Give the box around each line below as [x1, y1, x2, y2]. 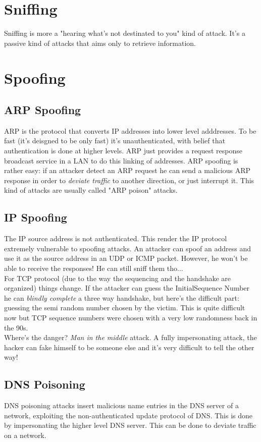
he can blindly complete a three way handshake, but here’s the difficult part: [4, 292, 239, 303]
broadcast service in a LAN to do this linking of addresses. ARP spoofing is [4, 155, 238, 165]
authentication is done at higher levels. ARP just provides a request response [4, 145, 243, 156]
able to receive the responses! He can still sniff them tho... [4, 263, 183, 273]
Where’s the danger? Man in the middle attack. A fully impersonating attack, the [4, 332, 257, 343]
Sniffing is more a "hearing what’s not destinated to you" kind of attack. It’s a [4, 28, 245, 38]
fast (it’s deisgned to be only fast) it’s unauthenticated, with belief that [4, 135, 225, 146]
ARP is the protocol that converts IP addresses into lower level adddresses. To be [4, 125, 256, 136]
